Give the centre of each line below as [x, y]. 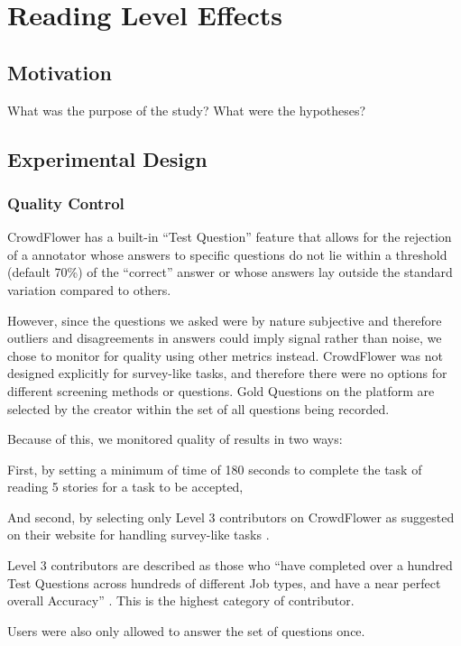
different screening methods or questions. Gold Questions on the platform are [221, 390]
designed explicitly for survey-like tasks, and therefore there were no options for [227, 373]
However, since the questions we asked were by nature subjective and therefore [225, 320]
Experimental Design [107, 158]
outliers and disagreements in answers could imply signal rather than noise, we [225, 338]
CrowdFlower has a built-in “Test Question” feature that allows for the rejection [230, 237]
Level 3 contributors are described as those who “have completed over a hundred [230, 565]
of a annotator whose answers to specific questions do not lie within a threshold [227, 254]
